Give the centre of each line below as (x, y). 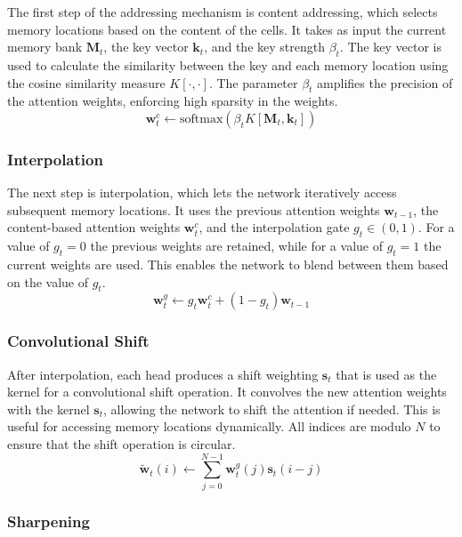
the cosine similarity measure (86, 82)
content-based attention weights (94, 227)
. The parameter (253, 82)
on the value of (48, 281)
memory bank (45, 47)
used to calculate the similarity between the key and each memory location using (228, 64)
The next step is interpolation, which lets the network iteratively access (202, 192)
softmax (202, 119)
